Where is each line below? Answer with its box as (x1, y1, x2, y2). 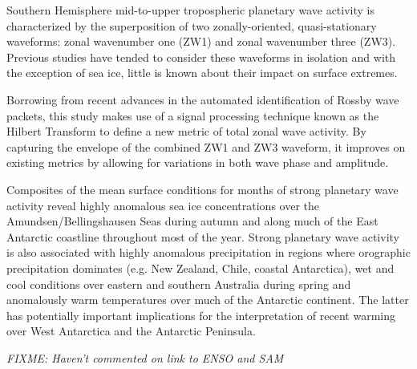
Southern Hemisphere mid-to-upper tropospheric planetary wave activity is (6, 2, 374, 18)
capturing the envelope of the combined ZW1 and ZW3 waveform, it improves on (6, 138, 406, 155)
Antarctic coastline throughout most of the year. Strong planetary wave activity (6, 228, 399, 245)
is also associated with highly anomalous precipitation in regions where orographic (6, 244, 411, 261)
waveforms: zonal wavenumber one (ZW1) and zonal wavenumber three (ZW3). (6, 33, 396, 50)
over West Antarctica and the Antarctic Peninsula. (6, 322, 256, 339)
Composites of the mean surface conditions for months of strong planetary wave (6, 180, 399, 197)
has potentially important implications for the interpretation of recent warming (6, 306, 395, 323)
